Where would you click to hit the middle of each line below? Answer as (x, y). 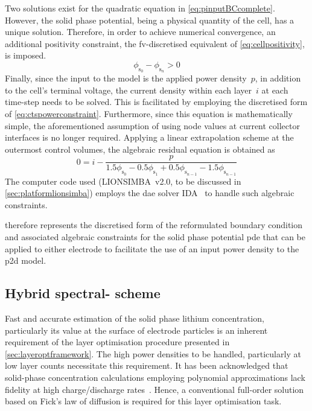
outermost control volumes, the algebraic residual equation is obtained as (140, 149)
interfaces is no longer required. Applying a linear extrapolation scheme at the (149, 137)
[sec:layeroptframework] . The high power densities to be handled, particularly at (153, 353)
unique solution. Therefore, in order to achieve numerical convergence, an (140, 32)
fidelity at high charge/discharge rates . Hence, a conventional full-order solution (154, 389)
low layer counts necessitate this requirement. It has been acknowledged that (147, 365)
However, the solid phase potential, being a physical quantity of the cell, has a (150, 20)
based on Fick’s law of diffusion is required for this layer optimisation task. (143, 401)
